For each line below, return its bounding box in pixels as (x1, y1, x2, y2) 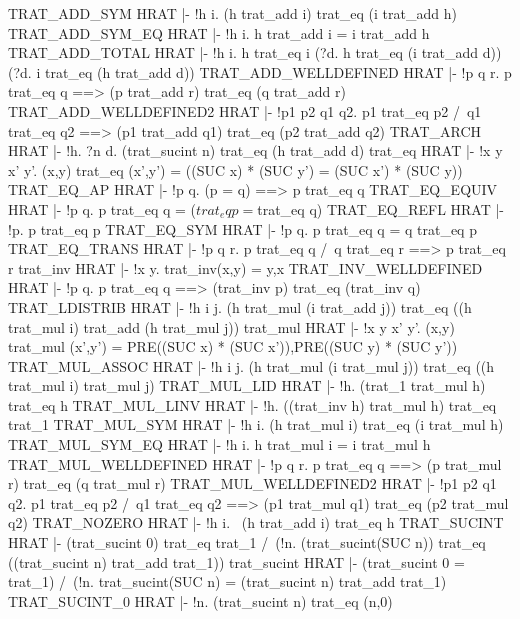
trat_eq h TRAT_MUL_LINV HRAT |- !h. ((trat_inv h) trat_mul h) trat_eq (8, 394, 497, 415)
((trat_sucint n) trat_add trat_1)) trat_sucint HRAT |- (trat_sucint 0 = (8, 551, 465, 572)
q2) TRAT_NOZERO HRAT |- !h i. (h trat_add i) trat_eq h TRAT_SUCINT (8, 512, 504, 533)
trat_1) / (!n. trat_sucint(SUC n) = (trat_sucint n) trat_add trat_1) (8, 571, 447, 592)
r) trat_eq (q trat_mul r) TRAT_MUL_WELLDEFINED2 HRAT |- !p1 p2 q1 (8, 473, 497, 494)
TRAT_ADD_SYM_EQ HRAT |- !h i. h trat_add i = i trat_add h (8, 22, 430, 43)
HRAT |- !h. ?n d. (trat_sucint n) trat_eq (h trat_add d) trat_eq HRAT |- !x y (8, 140, 503, 161)
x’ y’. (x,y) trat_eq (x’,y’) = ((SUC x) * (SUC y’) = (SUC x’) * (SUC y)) (8, 159, 463, 180)
